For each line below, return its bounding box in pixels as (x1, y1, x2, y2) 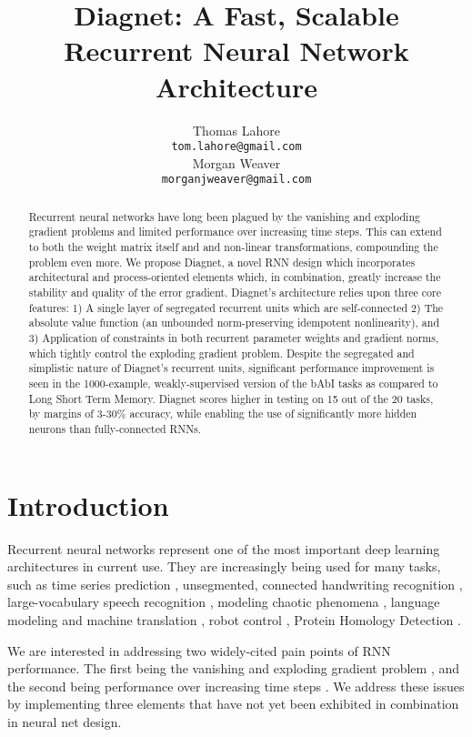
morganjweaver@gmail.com (161, 173, 312, 187)
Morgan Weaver (192, 153, 281, 172)
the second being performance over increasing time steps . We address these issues (7, 676, 465, 695)
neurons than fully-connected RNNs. (28, 420, 202, 436)
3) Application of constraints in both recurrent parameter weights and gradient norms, (28, 330, 439, 346)
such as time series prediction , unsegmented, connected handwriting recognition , (7, 574, 463, 593)
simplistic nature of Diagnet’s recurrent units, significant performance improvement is (28, 360, 435, 376)
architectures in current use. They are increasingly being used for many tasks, (7, 557, 441, 576)
